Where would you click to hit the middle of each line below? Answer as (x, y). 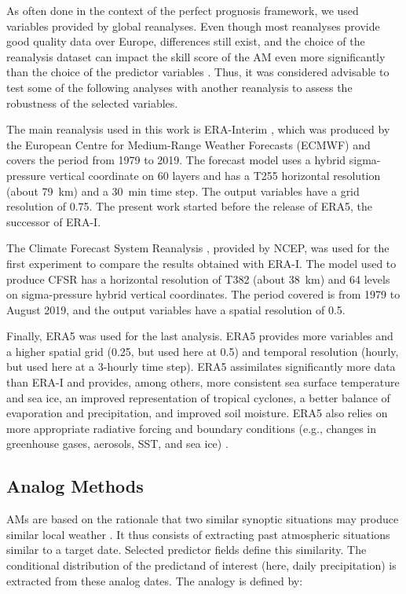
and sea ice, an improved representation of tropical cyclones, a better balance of (198, 397)
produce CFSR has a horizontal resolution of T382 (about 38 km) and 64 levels (198, 279)
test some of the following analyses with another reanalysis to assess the (179, 87)
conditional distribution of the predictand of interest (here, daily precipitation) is (201, 565)
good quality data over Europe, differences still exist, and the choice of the (186, 41)
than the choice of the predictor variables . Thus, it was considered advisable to (198, 72)
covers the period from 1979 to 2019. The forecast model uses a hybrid (176, 160)
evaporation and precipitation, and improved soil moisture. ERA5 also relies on (197, 413)
